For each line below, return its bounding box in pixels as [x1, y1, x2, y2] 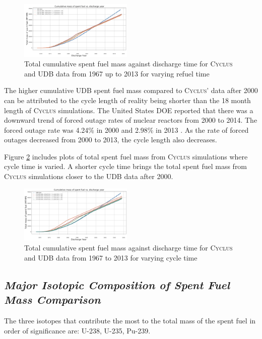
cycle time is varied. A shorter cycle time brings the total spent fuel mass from [4, 161, 247, 172]
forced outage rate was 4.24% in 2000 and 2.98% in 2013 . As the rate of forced [4, 124, 249, 135]
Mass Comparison [4, 292, 101, 307]
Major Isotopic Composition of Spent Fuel [4, 277, 230, 292]
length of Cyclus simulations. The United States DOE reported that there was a [4, 105, 253, 115]
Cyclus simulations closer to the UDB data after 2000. [4, 171, 173, 182]
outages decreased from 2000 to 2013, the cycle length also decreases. [4, 134, 217, 145]
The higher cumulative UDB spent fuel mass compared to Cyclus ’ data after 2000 [4, 85, 258, 96]
